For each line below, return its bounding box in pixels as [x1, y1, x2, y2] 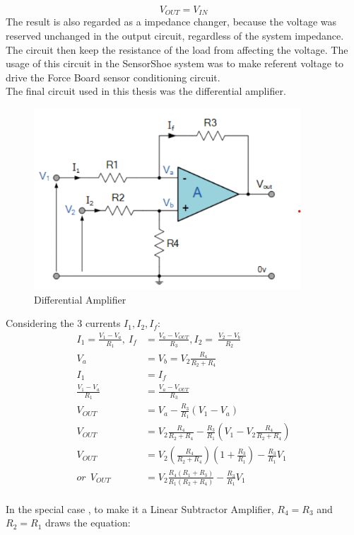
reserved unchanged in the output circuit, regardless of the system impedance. [6, 28, 344, 43]
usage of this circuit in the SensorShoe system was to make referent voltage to [6, 56, 344, 71]
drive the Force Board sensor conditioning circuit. [6, 69, 220, 84]
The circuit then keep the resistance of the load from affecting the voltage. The [6, 42, 348, 57]
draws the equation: [45, 515, 131, 530]
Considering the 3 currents [6, 316, 121, 330]
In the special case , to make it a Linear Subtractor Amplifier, [6, 501, 274, 516]
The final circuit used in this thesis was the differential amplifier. [6, 84, 286, 98]
